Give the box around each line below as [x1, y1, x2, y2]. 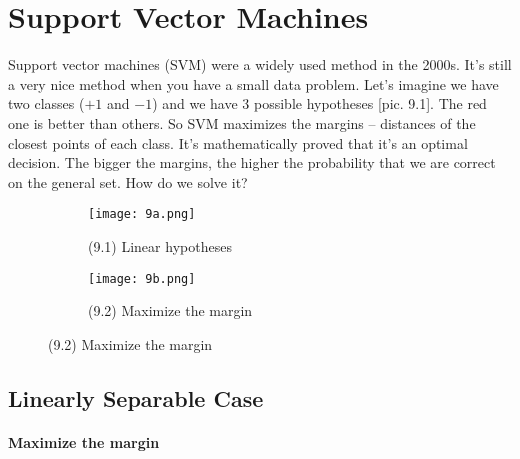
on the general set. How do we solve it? [8, 171, 248, 192]
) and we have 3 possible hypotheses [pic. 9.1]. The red [152, 93, 487, 114]
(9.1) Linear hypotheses [88, 235, 232, 256]
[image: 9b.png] [88, 271, 196, 286]
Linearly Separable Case [8, 382, 264, 413]
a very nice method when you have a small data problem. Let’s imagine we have [8, 73, 499, 94]
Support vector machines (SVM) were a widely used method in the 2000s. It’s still [8, 54, 512, 75]
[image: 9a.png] [88, 207, 196, 222]
